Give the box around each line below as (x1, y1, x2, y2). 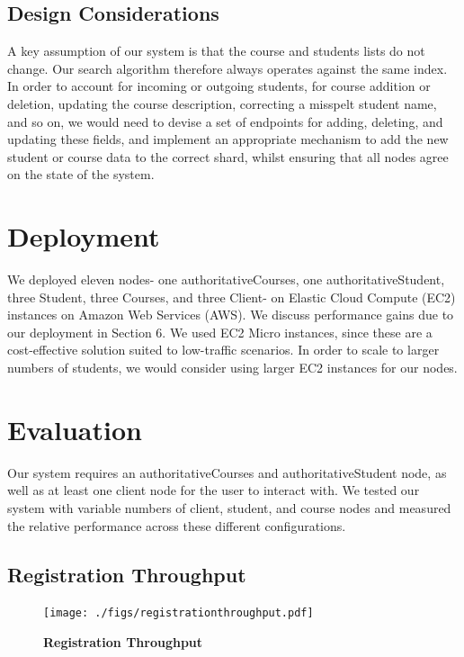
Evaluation (7, 410, 142, 447)
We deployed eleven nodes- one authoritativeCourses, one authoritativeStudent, (7, 270, 445, 289)
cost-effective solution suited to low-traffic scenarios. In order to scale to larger (7, 340, 440, 359)
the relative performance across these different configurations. (7, 516, 346, 535)
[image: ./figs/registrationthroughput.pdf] (43, 607, 314, 620)
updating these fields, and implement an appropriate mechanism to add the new (7, 130, 449, 148)
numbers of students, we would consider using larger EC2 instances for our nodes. (7, 358, 458, 377)
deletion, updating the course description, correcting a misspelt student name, (7, 94, 437, 112)
